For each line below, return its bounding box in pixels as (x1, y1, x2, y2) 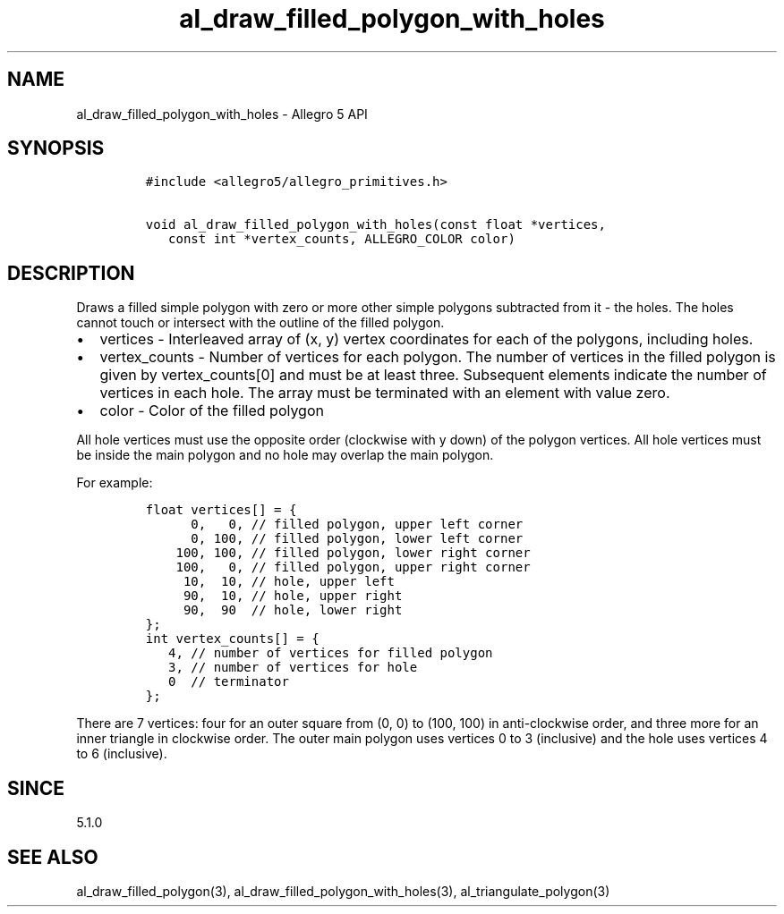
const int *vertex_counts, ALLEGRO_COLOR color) (168, 232, 516, 247)
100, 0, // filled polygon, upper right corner (175, 560, 531, 575)
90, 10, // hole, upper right (183, 588, 403, 604)
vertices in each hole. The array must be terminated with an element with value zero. (99, 384, 670, 402)
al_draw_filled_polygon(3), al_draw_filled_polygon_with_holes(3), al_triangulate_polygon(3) (76, 883, 610, 899)
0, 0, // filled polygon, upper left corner (191, 517, 524, 532)
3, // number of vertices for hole (168, 660, 418, 675)
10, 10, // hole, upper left (183, 574, 395, 589)
